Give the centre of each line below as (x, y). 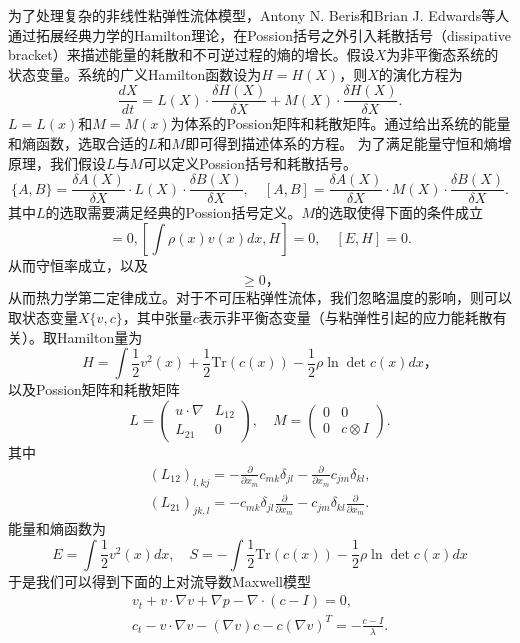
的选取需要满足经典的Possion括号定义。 (173, 212)
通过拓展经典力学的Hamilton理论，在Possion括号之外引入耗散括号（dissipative (259, 34)
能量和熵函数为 (57, 528)
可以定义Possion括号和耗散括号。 (250, 162)
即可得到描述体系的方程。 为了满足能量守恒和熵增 (348, 143)
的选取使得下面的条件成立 (399, 212)
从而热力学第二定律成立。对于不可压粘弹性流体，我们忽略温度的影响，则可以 (260, 297)
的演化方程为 (420, 73)
